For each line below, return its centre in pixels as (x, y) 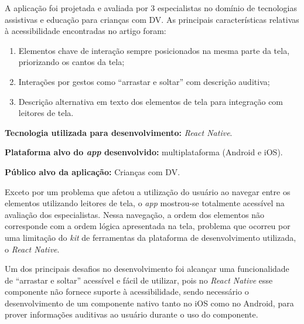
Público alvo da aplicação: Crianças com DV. (93, 171)
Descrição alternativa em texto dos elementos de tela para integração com (151, 101)
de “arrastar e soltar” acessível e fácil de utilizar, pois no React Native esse (139, 280)
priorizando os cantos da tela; (71, 62)
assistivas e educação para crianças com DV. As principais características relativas (152, 19)
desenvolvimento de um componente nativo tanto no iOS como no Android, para (149, 303)
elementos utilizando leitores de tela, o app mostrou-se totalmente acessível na (145, 203)
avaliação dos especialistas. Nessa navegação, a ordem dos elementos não (135, 214)
